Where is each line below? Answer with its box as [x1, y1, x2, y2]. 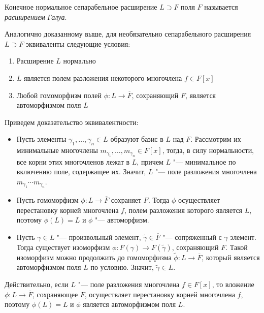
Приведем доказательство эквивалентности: [5, 116, 139, 127]
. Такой [225, 241, 248, 252]
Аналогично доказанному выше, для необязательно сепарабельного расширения [5, 28, 251, 39]
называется [204, 2, 238, 12]
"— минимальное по [173, 156, 236, 167]
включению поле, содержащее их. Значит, [16, 166, 146, 177]
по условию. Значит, [90, 262, 154, 272]
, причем [137, 156, 163, 167]
